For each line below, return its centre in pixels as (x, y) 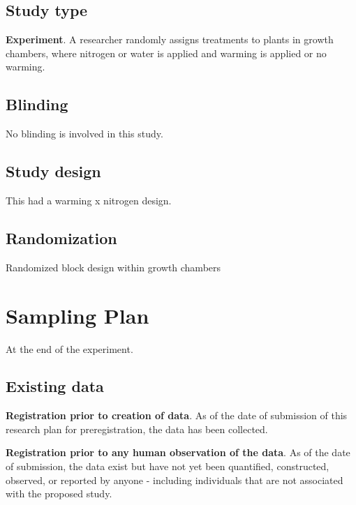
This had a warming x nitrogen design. (89, 200)
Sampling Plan (77, 315)
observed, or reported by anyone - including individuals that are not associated (175, 480)
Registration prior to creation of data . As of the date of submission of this (177, 415)
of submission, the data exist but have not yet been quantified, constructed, (168, 466)
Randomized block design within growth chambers (113, 267)
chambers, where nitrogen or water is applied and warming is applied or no (166, 53)
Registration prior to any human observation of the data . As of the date (178, 452)
